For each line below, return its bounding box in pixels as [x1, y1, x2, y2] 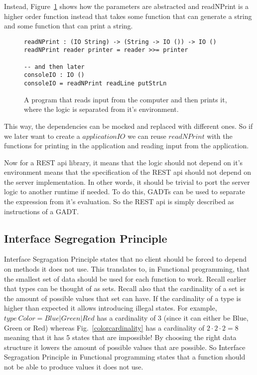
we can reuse [128, 130, 166, 141]
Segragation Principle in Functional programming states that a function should [4, 352, 246, 362]
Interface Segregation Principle [4, 230, 167, 246]
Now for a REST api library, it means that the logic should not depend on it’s [4, 157, 243, 167]
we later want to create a [4, 130, 80, 141]
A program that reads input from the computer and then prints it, [24, 94, 227, 104]
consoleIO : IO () [24, 71, 85, 79]
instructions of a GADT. [4, 206, 79, 216]
